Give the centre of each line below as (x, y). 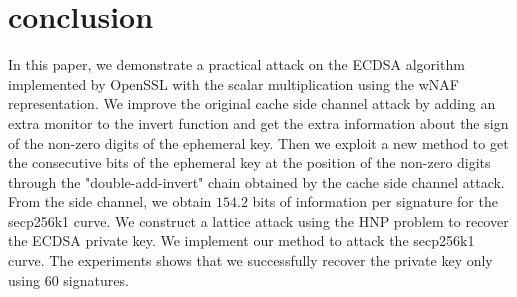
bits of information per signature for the (375, 201)
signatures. (96, 279)
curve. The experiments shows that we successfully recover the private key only (250, 260)
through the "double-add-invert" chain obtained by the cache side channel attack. (256, 181)
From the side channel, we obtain (110, 201)
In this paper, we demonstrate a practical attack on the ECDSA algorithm (236, 64)
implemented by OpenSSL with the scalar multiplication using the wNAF (233, 83)
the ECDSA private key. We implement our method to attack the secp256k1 (241, 240)
